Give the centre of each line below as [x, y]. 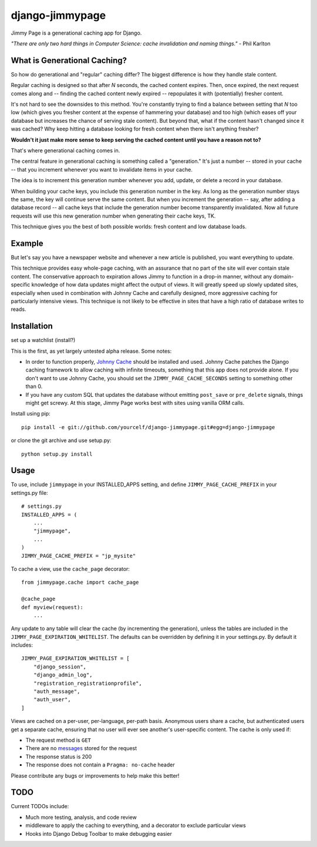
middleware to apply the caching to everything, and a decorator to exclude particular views [136, 825]
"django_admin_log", [63, 675]
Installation [32, 326]
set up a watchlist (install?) [43, 340]
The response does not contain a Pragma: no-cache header [100, 765]
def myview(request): [52, 607]
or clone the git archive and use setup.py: [61, 440]
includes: [22, 645]
